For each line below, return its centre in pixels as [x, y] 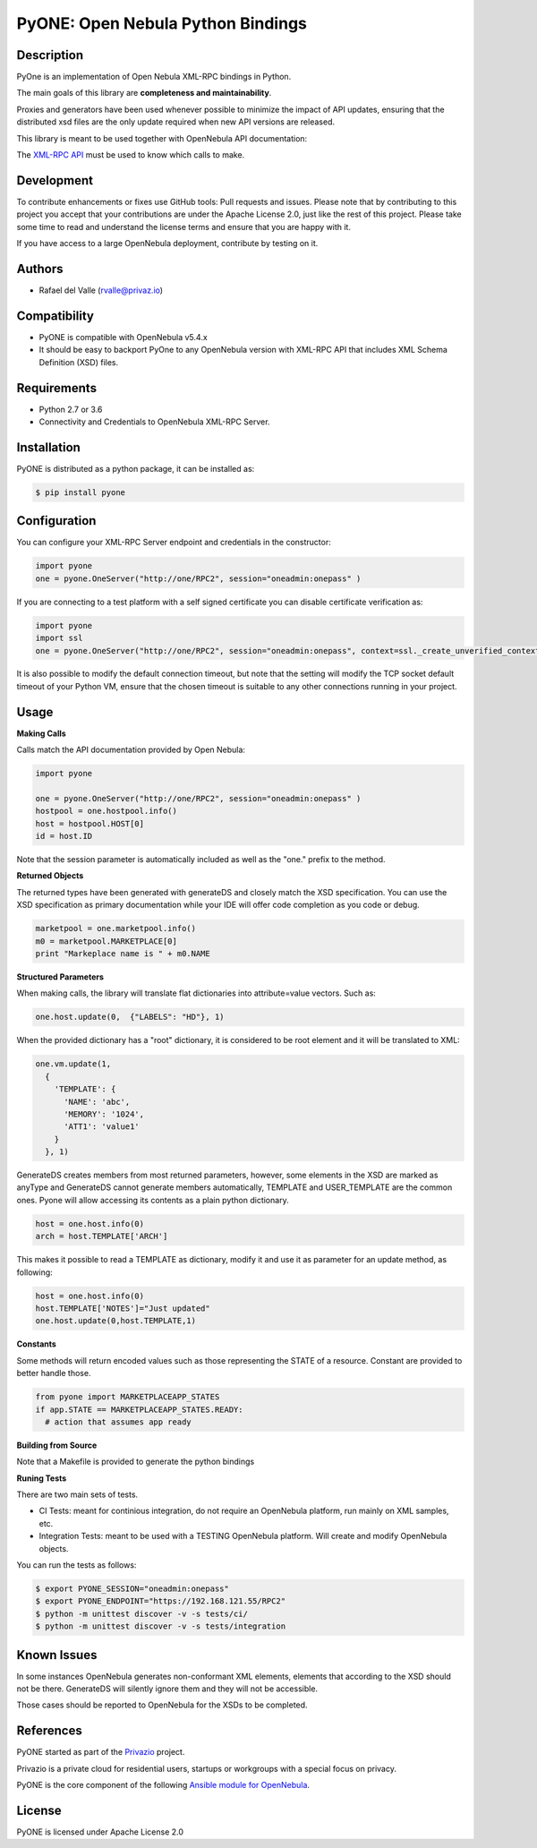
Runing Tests [42, 1478]
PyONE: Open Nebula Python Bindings [162, 23]
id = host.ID [64, 836]
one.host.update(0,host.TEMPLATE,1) [116, 1321]
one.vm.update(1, [73, 1064]
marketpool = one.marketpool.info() [116, 928]
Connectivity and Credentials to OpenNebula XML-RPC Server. [154, 422]
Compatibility [55, 316]
